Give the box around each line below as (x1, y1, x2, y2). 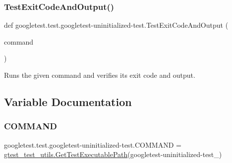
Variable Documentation (4, 94, 132, 109)
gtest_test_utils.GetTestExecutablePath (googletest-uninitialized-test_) (4, 149, 222, 160)
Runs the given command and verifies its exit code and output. (4, 70, 195, 80)
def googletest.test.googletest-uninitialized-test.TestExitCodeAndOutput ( (4, 20, 229, 30)
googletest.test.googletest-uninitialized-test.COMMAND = (4, 139, 181, 150)
